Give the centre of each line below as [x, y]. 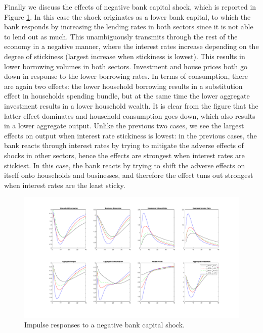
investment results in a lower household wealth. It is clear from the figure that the [131, 105]
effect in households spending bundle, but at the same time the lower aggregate [127, 96]
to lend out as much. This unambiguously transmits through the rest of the [121, 36]
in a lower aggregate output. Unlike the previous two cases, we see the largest [124, 126]
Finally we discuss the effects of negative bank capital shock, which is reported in [130, 7]
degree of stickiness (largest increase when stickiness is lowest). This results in [125, 56]
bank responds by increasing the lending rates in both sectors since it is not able [129, 27]
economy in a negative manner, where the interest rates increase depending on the [131, 46]
